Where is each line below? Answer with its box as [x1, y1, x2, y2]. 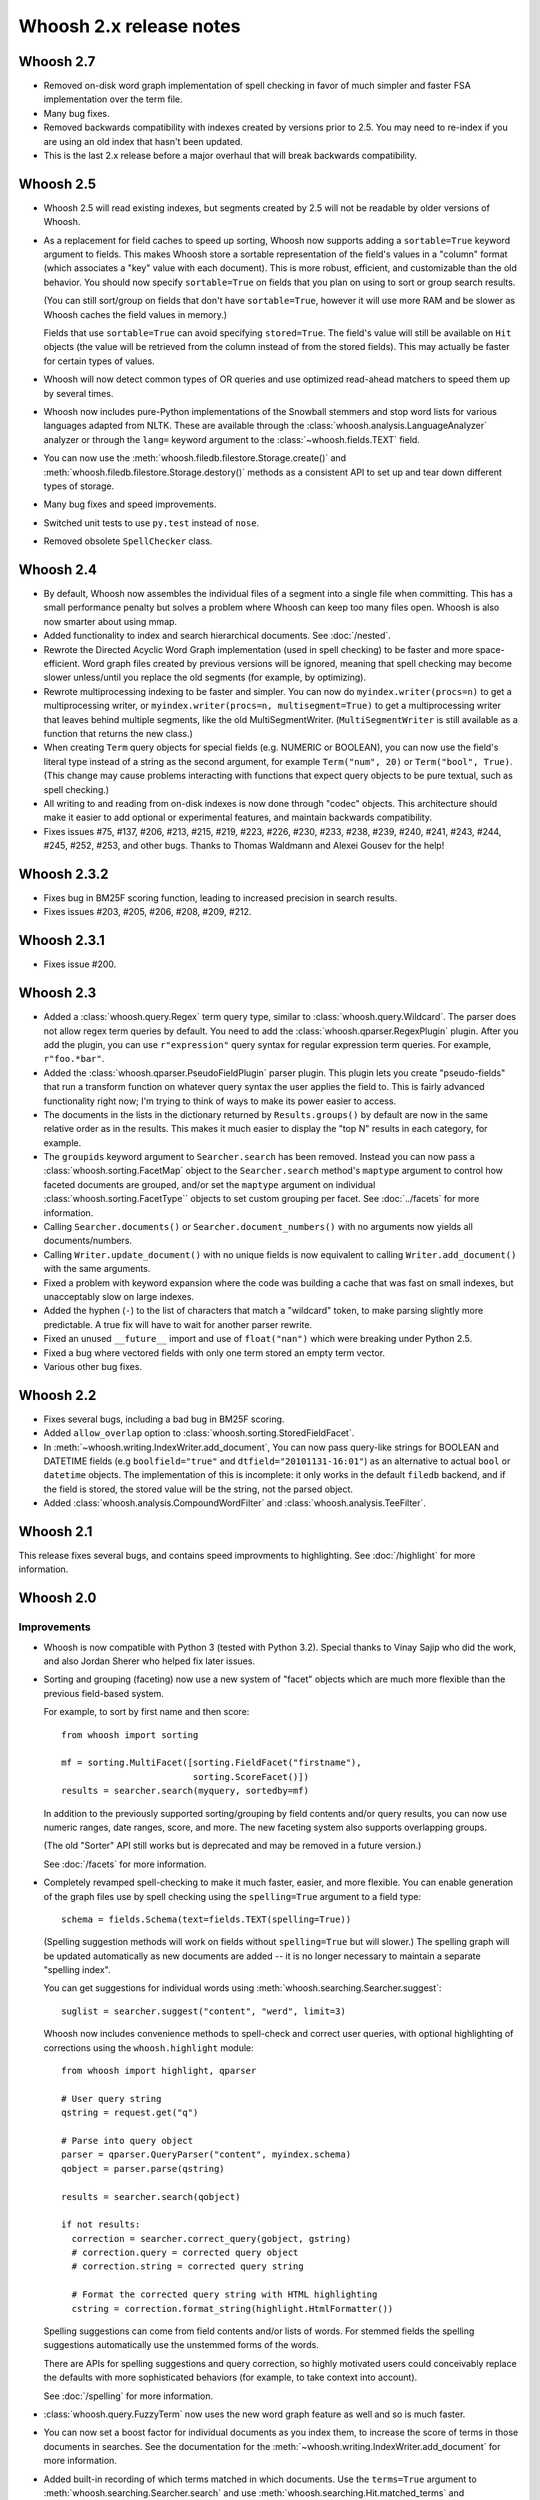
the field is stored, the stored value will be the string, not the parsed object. [43, 1483, 354, 1495]
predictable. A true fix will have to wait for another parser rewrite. [43, 1318, 313, 1330]
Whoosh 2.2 [18, 1386, 97, 1404]
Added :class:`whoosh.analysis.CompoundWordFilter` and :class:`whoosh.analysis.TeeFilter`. [43, 1497, 427, 1509]
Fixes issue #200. [43, 958, 117, 970]
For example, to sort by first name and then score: [43, 1706, 250, 1718]
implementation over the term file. [43, 93, 184, 105]
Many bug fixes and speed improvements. [43, 498, 217, 510]
